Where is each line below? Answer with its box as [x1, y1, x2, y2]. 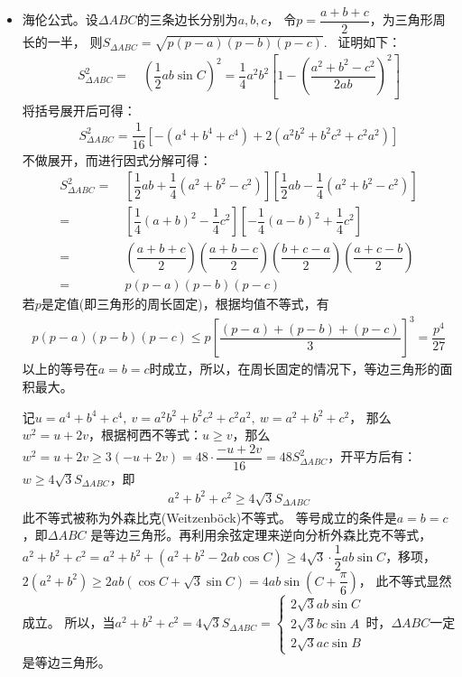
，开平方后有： [328, 447, 417, 466]
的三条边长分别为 [136, 10, 238, 29]
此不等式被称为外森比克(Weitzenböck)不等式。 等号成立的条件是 [22, 507, 397, 526]
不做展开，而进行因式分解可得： [22, 150, 212, 169]
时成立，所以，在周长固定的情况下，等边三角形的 [149, 359, 440, 378]
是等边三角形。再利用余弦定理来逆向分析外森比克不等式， [90, 525, 432, 544]
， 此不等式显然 [358, 570, 452, 589]
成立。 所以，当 [22, 613, 115, 632]
